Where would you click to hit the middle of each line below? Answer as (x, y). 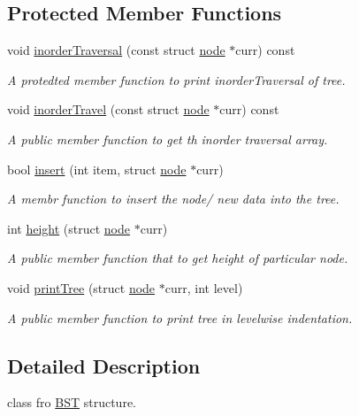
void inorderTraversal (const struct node (116, 50)
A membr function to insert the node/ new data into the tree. (173, 199)
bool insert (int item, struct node (97, 169)
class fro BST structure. (72, 402)
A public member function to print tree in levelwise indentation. (180, 317)
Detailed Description (104, 365)
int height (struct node (69, 228)
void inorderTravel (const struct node (108, 109)
